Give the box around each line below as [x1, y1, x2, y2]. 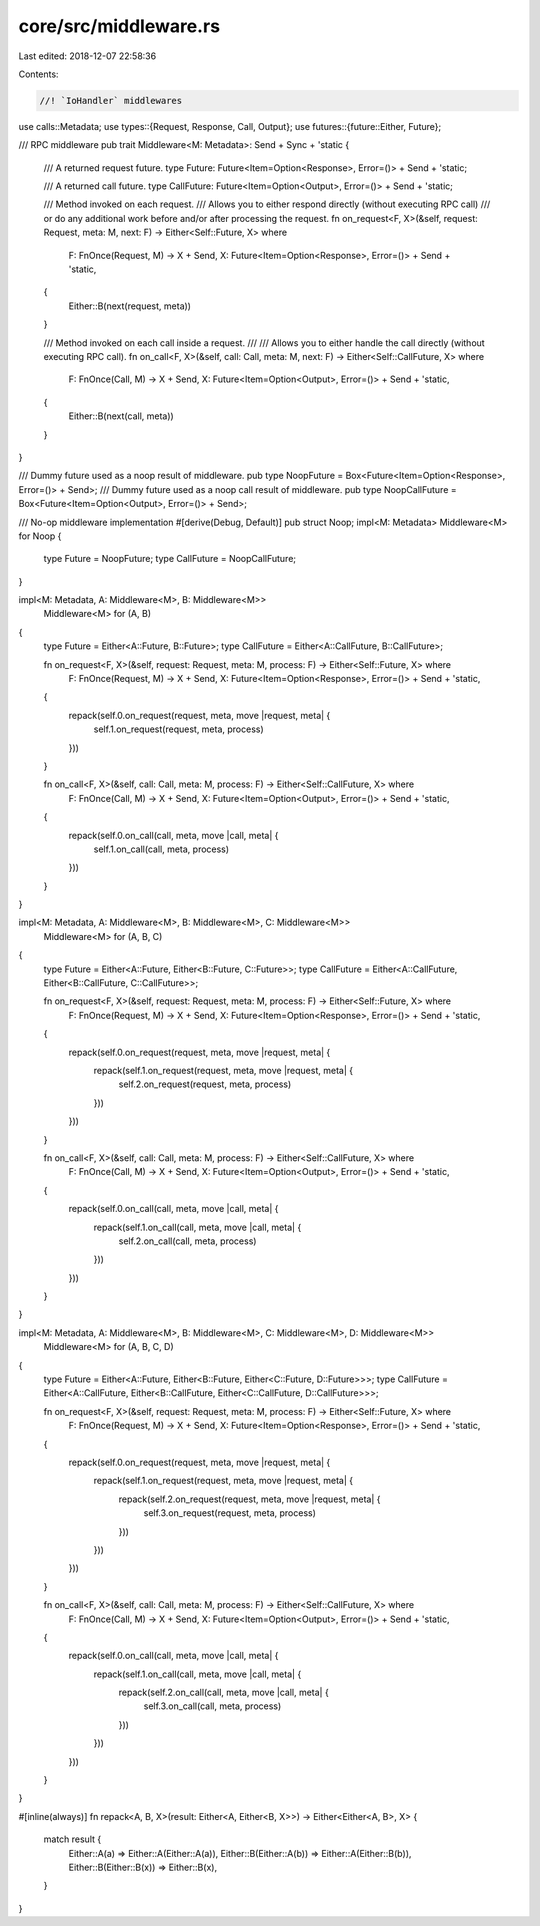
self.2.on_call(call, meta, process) [118, 1235, 257, 1247]
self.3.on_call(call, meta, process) [143, 1700, 282, 1712]
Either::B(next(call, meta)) [68, 410, 174, 422]
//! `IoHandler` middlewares [39, 95, 183, 106]
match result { [43, 1833, 102, 1845]
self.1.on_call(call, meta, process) [93, 843, 230, 855]
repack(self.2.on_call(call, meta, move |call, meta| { [118, 1686, 329, 1699]
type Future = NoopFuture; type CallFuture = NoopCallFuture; [43, 553, 297, 565]
